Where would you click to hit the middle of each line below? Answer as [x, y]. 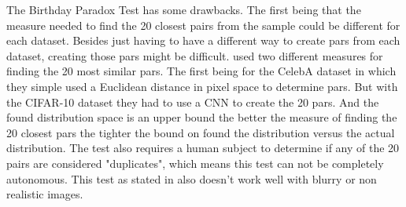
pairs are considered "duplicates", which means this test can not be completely [195, 163]
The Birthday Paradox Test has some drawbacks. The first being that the [184, 9]
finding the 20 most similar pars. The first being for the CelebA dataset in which [201, 71]
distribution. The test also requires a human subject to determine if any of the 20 [203, 148]
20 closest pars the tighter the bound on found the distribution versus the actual [201, 132]
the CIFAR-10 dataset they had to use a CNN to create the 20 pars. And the [193, 102]
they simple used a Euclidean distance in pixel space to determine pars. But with [202, 86]
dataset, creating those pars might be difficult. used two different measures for [195, 55]
